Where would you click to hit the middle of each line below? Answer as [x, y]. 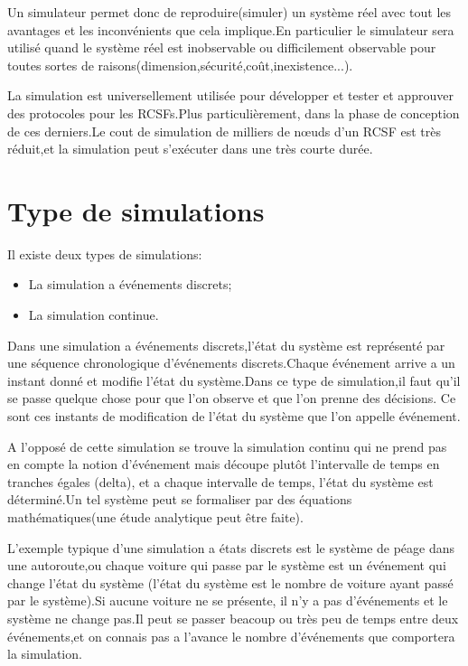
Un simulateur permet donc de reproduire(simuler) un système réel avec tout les [229, 12]
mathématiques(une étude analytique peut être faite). [155, 517]
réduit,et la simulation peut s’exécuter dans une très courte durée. [190, 149]
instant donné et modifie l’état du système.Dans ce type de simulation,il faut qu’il [234, 380]
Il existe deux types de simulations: [105, 253]
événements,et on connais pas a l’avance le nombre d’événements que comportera [231, 636]
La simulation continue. [94, 315]
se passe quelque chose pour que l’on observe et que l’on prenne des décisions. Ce [232, 398]
